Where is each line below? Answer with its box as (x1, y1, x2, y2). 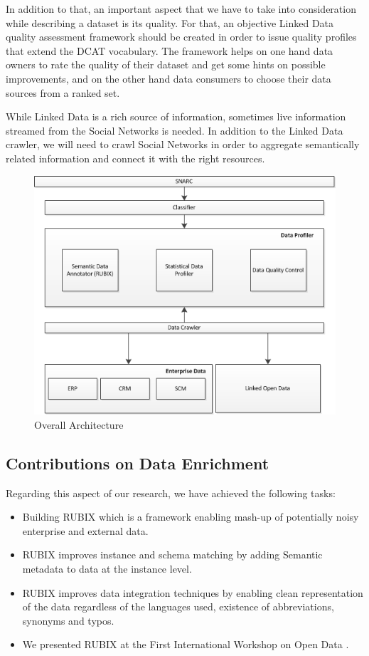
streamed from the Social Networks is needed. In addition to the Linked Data (6, 123, 343, 137)
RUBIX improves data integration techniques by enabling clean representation (22, 585, 363, 600)
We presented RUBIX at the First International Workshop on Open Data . (22, 637, 349, 652)
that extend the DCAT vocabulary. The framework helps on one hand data (6, 43, 333, 58)
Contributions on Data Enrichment (6, 452, 269, 474)
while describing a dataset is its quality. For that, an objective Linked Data (6, 15, 334, 30)
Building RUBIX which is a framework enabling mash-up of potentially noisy (22, 509, 359, 524)
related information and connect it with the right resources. (6, 150, 265, 165)
